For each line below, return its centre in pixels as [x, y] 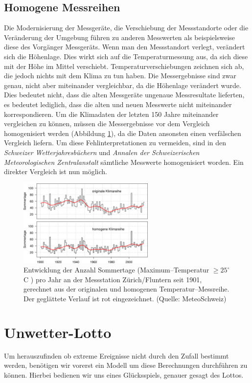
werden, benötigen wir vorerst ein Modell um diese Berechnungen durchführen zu [126, 365]
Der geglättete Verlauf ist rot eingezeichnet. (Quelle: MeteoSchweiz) [125, 299]
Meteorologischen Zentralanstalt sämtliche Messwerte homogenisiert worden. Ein [124, 162]
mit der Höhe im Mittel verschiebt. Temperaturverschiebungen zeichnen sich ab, [124, 66]
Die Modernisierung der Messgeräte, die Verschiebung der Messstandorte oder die [126, 28]
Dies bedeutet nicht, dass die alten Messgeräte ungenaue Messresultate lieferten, [124, 95]
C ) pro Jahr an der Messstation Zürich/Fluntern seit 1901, [113, 279]
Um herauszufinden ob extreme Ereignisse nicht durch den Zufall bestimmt [116, 355]
